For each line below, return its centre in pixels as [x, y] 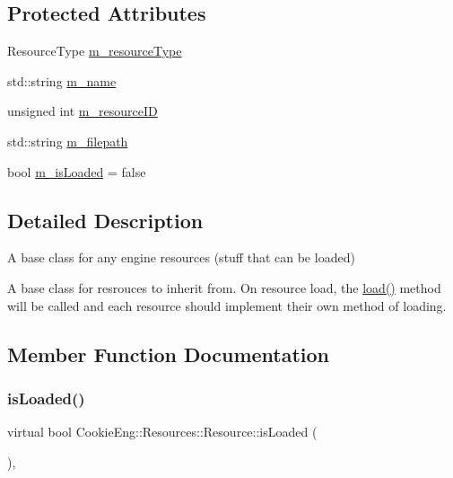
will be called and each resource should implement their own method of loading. [227, 305]
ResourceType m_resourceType [95, 51]
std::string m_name [62, 80]
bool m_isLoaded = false [77, 171]
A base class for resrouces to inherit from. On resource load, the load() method [224, 287]
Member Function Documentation [169, 354]
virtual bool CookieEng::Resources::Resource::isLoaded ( [162, 432]
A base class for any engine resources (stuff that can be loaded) [181, 257]
